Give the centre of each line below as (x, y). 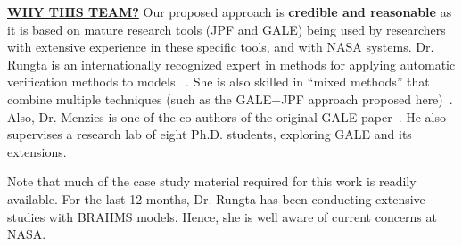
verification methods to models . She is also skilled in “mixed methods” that (219, 82)
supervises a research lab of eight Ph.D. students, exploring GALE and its (210, 134)
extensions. (37, 151)
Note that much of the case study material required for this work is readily (212, 181)
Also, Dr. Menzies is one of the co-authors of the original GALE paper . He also (227, 116)
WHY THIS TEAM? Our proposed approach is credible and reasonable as (230, 12)
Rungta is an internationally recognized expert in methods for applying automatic (231, 64)
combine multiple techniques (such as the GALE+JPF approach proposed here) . (230, 98)
